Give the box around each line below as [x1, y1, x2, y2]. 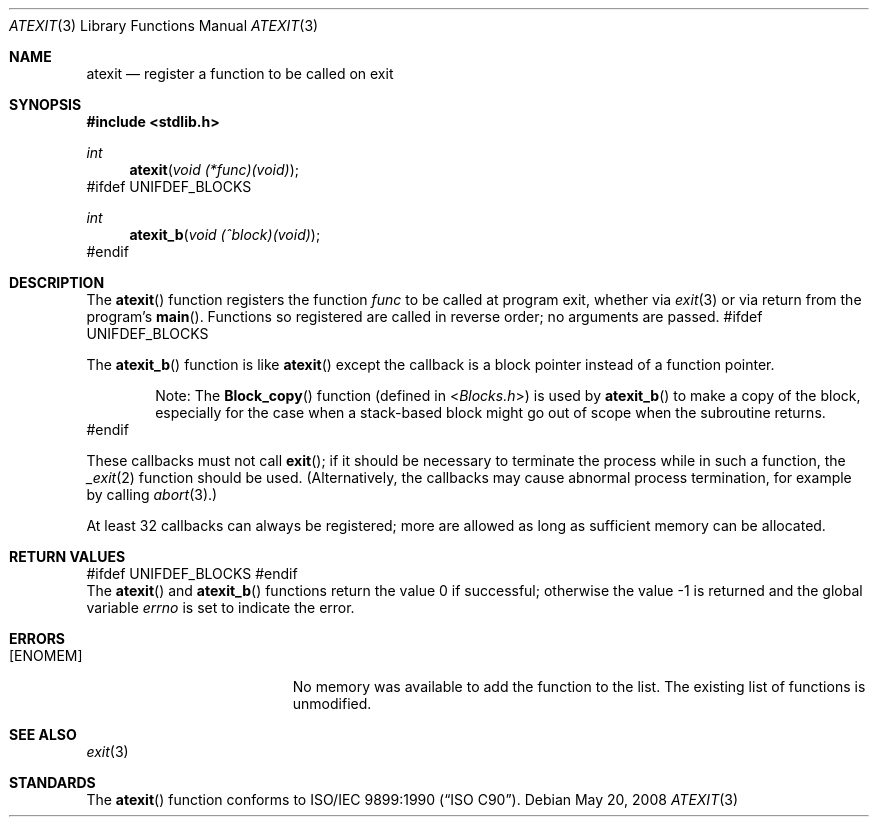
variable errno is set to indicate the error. [86, 599, 355, 616]
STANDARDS [9, 774, 96, 791]
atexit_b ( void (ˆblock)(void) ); [129, 226, 321, 243]
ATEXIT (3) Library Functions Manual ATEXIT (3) [9, 17, 319, 34]
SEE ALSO [9, 726, 77, 743]
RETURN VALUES [9, 548, 126, 565]
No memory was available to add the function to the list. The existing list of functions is [292, 678, 866, 695]
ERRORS [9, 630, 66, 647]
